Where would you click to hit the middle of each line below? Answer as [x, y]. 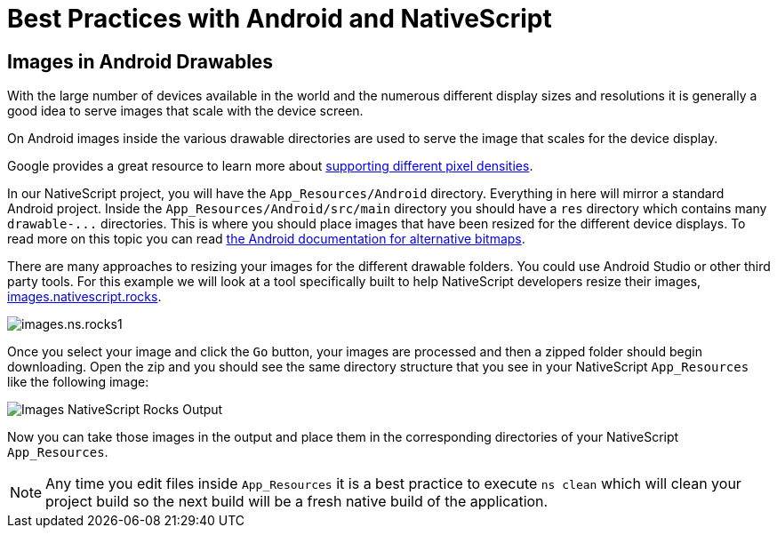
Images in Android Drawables [140, 61]
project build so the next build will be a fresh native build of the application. [297, 502]
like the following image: [78, 382]
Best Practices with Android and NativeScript [280, 19]
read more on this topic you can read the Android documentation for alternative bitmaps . [266, 239]
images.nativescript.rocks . [84, 297]
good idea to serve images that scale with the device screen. [185, 111]
